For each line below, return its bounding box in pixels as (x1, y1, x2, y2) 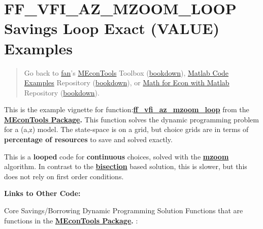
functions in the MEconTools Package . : (4, 215, 138, 225)
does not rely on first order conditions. (4, 171, 124, 181)
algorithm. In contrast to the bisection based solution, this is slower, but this (4, 161, 247, 172)
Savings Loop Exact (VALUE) (4, 18, 219, 39)
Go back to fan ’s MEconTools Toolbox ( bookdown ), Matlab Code (24, 67, 229, 78)
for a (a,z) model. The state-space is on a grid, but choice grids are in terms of (4, 124, 249, 135)
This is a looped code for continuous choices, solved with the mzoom (4, 151, 229, 161)
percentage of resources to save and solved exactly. (4, 134, 173, 145)
